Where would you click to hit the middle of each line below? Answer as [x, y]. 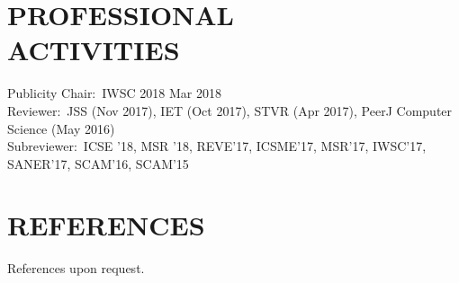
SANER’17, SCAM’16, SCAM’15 [98, 163]
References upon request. [76, 268]
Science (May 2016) [61, 128]
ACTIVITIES [94, 50]
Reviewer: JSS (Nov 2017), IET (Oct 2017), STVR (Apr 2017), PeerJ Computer [230, 110]
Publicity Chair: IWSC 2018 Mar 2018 [114, 93]
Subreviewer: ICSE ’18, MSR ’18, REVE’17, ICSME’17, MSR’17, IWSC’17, [217, 146]
